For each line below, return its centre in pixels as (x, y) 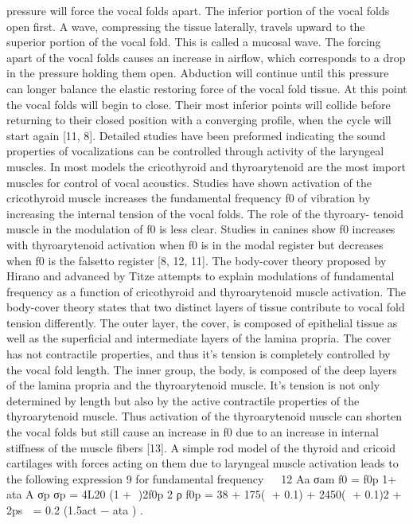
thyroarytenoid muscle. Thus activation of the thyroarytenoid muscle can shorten (205, 416)
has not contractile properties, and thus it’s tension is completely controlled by (199, 354)
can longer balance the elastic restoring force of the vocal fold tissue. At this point (207, 88)
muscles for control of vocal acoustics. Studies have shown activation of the (189, 182)
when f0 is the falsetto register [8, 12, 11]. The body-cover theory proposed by (197, 260)
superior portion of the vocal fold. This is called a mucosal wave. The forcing (194, 42)
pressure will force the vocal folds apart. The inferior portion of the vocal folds (198, 10)
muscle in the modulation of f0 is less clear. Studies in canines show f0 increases (201, 229)
